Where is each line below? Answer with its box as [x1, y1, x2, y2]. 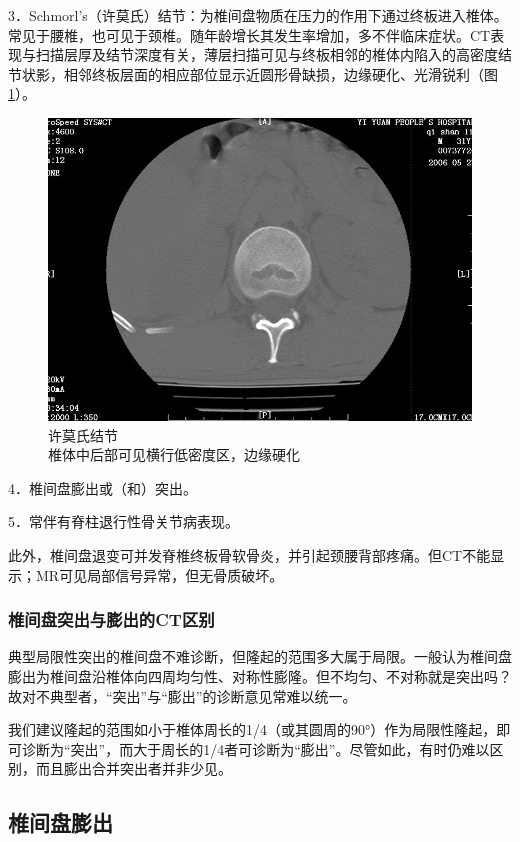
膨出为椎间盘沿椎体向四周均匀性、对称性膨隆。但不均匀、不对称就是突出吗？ [8, 665, 512, 686]
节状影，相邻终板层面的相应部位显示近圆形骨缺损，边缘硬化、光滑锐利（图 [8, 63, 498, 84]
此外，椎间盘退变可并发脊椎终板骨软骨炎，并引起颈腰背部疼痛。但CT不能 [8, 544, 491, 565]
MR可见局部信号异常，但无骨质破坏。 [35, 564, 284, 585]
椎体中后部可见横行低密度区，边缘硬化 [48, 444, 300, 465]
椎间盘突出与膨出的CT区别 [8, 607, 215, 632]
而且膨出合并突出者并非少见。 [35, 758, 232, 779]
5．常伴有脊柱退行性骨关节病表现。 [8, 511, 239, 532]
